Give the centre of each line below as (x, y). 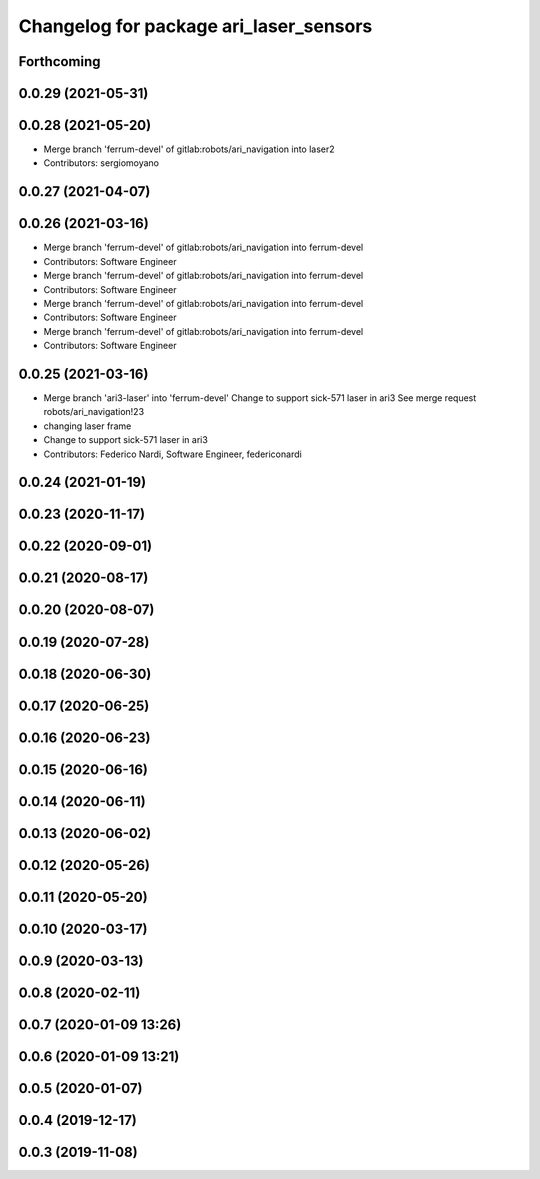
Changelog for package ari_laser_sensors (195, 26)
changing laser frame (87, 426)
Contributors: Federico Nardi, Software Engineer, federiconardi (172, 454)
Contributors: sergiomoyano (101, 163)
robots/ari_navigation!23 (94, 412)
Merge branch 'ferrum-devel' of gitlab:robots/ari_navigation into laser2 (189, 149)
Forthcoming (59, 61)
